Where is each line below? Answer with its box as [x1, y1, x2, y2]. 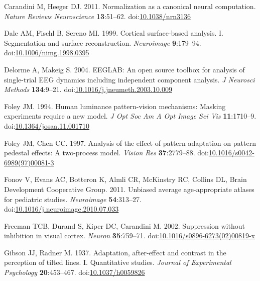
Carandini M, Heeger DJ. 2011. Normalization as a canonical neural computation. [4, 1, 256, 11]
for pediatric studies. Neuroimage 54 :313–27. [4, 194, 142, 204]
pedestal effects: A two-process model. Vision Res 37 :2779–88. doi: [4, 147, 209, 158]
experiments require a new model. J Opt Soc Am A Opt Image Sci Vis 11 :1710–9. [4, 111, 256, 121]
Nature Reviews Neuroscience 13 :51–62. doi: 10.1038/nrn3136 [4, 11, 191, 21]
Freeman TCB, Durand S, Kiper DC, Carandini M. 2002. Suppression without [4, 220, 245, 231]
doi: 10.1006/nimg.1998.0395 [4, 47, 89, 58]
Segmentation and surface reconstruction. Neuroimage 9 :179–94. [4, 37, 201, 48]
